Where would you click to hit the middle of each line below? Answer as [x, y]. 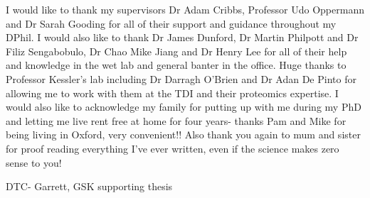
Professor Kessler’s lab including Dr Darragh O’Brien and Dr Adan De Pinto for [181, 78]
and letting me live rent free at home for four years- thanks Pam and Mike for [176, 120]
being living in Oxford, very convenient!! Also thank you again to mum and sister [183, 134]
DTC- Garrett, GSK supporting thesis [89, 186]
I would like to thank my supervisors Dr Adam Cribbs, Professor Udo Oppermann [185, 9]
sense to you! [34, 162]
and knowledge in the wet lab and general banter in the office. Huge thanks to [176, 65]
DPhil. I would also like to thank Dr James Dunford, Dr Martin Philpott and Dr [182, 37]
